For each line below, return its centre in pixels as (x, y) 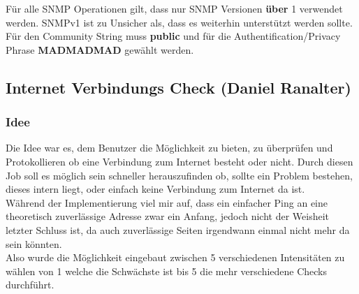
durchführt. (30, 285)
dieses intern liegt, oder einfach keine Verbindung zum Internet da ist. (155, 189)
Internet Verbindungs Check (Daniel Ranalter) (178, 87)
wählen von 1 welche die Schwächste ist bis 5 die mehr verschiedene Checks (167, 271)
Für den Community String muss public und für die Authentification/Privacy (173, 36)
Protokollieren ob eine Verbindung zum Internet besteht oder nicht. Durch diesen (179, 161)
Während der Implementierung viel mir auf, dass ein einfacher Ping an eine (167, 202)
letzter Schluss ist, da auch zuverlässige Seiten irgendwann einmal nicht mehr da (178, 229)
